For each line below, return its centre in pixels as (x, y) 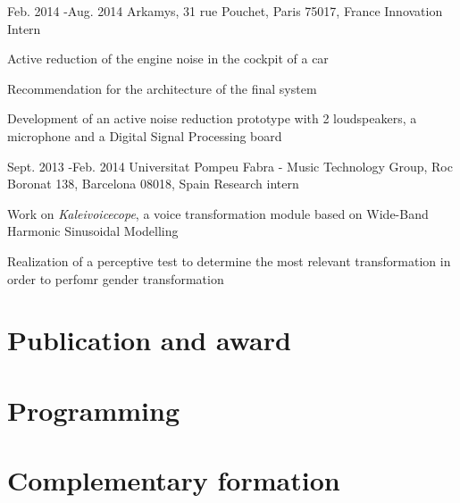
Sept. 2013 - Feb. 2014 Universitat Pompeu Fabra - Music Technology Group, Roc (230, 166)
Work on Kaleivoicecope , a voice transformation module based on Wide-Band (218, 213)
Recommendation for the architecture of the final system (162, 88)
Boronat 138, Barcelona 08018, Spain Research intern (153, 184)
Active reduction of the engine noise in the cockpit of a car (168, 59)
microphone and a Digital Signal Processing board (145, 135)
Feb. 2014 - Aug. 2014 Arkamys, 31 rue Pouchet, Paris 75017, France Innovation (225, 11)
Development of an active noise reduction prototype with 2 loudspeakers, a (212, 118)
